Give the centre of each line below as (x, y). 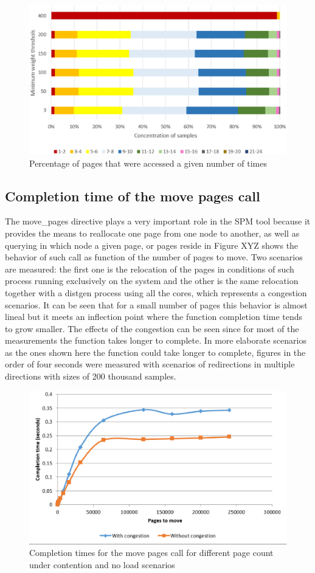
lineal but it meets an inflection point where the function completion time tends (154, 317)
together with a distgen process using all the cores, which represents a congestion (156, 292)
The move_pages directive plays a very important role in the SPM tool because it (158, 221)
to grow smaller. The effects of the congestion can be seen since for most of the (152, 328)
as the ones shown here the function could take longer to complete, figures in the (155, 352)
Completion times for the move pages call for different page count (151, 553)
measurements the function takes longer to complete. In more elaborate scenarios (156, 340)
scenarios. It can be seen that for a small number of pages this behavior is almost (156, 304)
